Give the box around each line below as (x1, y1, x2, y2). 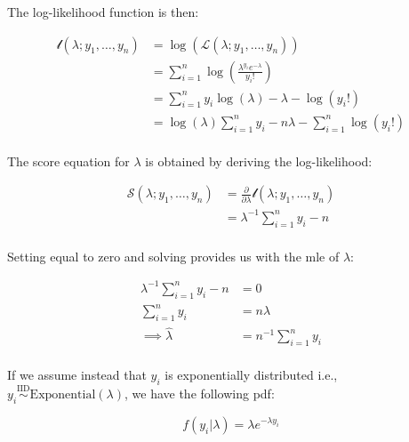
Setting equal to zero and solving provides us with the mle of (7, 246, 340, 265)
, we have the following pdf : (124, 384, 275, 403)
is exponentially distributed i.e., (164, 366, 338, 384)
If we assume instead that (7, 366, 147, 384)
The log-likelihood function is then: (7, 3, 199, 20)
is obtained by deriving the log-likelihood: (145, 151, 373, 170)
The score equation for (7, 151, 130, 170)
